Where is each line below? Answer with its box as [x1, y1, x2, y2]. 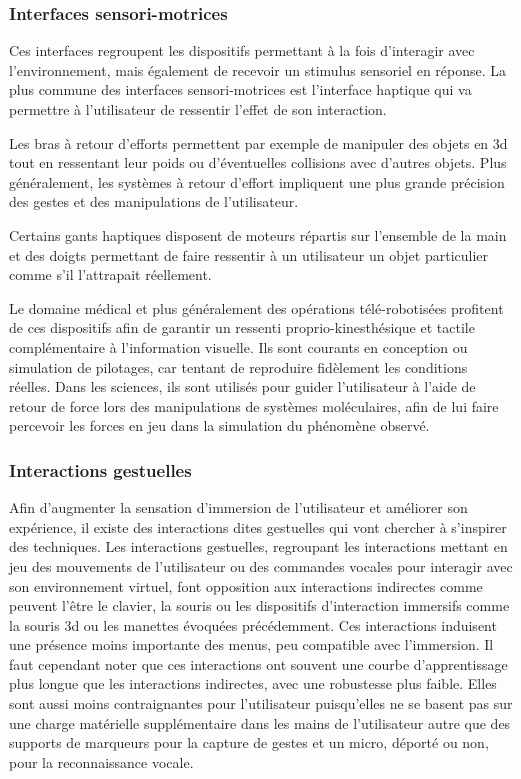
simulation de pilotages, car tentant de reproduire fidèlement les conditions [9, 356, 468, 377]
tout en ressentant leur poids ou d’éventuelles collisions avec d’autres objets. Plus [9, 152, 507, 173]
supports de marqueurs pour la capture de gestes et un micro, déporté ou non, [9, 732, 489, 753]
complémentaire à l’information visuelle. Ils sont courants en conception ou [9, 336, 468, 357]
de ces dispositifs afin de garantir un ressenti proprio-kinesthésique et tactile [9, 317, 475, 338]
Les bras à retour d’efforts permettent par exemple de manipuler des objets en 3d [9, 132, 508, 153]
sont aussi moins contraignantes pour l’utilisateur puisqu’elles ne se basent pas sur [9, 693, 513, 714]
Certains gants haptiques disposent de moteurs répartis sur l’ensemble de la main [9, 224, 507, 245]
